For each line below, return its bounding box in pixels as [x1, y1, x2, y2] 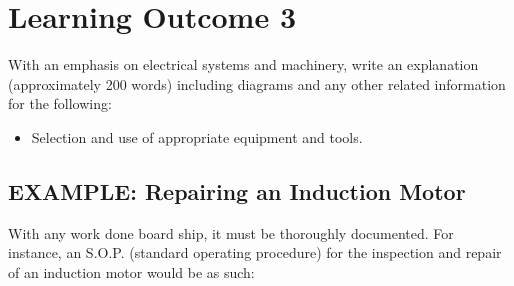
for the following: [8, 93, 112, 114]
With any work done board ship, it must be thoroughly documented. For [8, 222, 454, 243]
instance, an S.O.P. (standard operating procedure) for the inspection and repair [8, 242, 502, 263]
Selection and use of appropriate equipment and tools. [31, 126, 363, 147]
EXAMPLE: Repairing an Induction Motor [8, 175, 466, 206]
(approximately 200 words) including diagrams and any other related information [8, 73, 506, 94]
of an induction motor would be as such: [8, 261, 255, 282]
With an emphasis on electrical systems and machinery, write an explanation [8, 54, 479, 75]
